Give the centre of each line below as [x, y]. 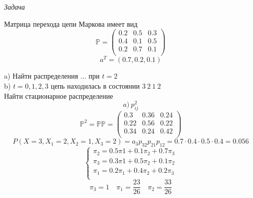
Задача [15, 7]
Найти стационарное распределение [59, 95]
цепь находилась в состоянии [95, 86]
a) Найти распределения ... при [52, 76]
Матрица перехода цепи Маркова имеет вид [71, 23]
